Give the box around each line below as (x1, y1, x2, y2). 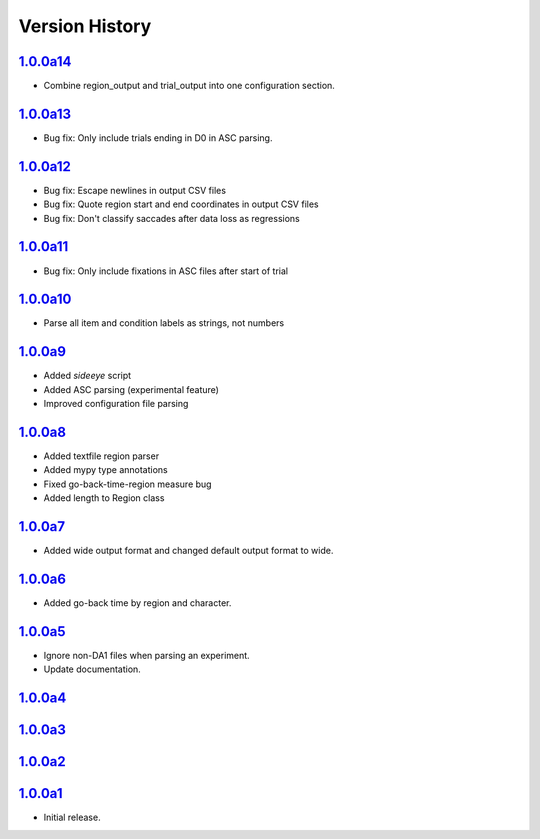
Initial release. (43, 811, 101, 824)
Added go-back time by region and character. (43, 597, 232, 609)
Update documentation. (43, 663, 142, 675)
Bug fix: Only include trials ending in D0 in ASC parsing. (43, 131, 273, 144)
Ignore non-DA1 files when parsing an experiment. (43, 649, 250, 661)
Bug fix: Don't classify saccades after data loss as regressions (43, 212, 300, 224)
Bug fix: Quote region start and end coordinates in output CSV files (43, 198, 319, 210)
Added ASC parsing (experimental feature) (43, 383, 220, 395)
